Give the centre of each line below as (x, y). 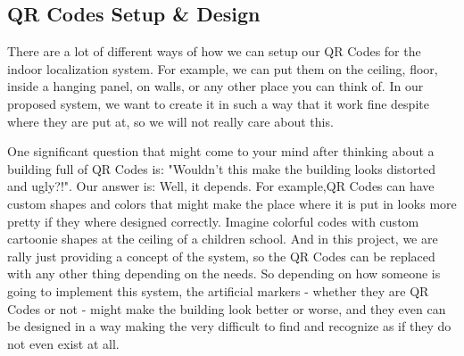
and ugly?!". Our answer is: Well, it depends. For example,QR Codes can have (221, 186)
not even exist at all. (63, 343)
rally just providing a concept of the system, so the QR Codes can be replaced (221, 256)
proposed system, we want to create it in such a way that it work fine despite (218, 103)
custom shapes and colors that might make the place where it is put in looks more (232, 203)
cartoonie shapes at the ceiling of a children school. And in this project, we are (223, 239)
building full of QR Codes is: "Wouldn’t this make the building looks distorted (221, 168)
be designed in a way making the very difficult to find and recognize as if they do (229, 326)
